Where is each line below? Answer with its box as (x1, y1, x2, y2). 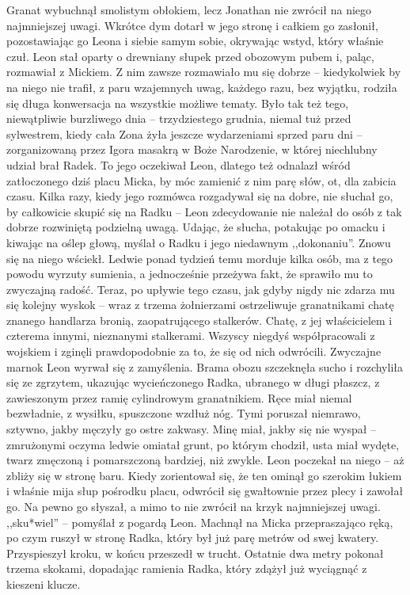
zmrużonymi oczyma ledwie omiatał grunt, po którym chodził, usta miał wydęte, (6, 436, 400, 452)
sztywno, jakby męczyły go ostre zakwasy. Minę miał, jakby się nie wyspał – (6, 421, 377, 437)
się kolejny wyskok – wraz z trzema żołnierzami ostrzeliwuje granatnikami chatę (6, 296, 394, 313)
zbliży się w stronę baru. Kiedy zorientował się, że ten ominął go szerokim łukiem (6, 467, 402, 483)
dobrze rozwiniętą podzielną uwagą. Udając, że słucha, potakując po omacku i (6, 219, 385, 235)
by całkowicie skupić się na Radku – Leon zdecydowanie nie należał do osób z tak (6, 203, 402, 219)
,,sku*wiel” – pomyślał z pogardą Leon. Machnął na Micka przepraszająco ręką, (6, 513, 393, 530)
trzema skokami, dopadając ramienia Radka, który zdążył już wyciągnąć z (6, 560, 367, 577)
